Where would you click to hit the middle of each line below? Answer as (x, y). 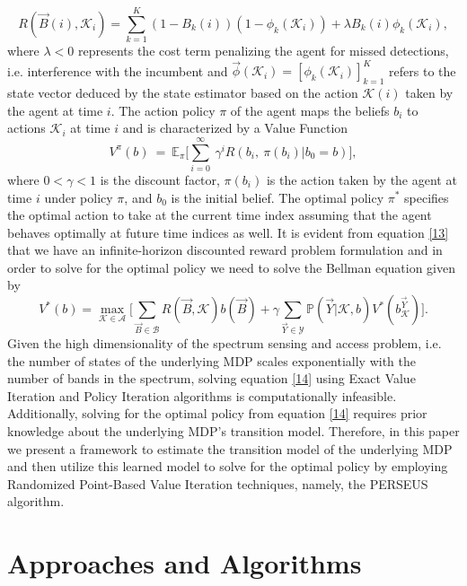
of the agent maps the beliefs (310, 110)
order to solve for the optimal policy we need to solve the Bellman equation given (231, 267)
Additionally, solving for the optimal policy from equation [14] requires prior (217, 413)
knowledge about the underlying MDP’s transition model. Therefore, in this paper (233, 430)
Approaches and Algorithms (185, 563)
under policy (79, 197)
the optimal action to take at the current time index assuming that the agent (220, 215)
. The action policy (163, 110)
